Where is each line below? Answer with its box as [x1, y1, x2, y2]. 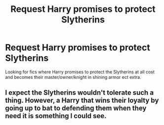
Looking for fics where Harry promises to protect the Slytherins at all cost [5, 68, 155, 75]
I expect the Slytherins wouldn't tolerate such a [5, 88, 154, 97]
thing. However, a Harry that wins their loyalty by [5, 96, 159, 105]
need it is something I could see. [5, 112, 107, 120]
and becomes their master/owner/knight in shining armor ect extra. [5, 74, 142, 80]
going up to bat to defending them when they [5, 104, 147, 113]
